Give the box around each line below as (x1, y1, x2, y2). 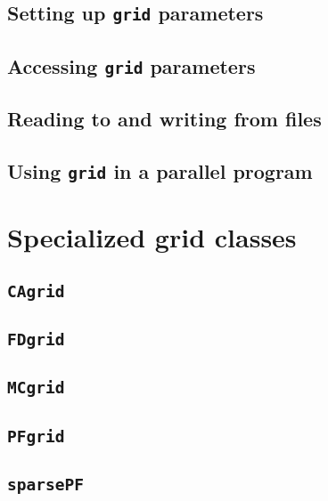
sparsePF (7, 475, 84, 495)
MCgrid (7, 378, 65, 398)
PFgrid (7, 426, 65, 446)
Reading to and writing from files (7, 105, 322, 133)
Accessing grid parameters (7, 52, 256, 79)
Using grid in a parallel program (7, 157, 313, 184)
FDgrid (7, 329, 65, 349)
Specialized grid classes (7, 219, 297, 255)
